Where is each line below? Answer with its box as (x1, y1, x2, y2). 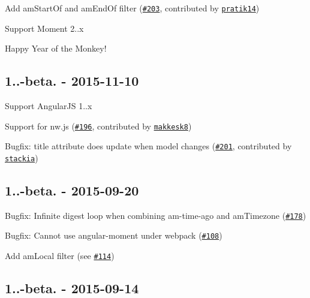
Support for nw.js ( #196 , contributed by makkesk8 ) (5, 119, 192, 132)
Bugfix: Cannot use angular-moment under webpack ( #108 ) (5, 229, 222, 242)
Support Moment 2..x (5, 22, 84, 34)
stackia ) (5, 151, 38, 164)
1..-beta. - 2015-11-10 (5, 71, 139, 90)
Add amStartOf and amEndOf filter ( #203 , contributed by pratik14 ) (5, 2, 260, 14)
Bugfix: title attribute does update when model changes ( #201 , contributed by (5, 140, 292, 152)
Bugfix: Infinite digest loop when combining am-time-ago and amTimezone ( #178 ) (5, 209, 306, 221)
